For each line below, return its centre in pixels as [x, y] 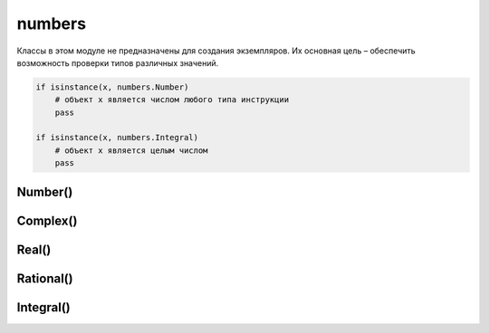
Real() [34, 249]
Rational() [45, 278]
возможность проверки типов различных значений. [118, 62]
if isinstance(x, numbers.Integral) [117, 138]
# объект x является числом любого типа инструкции [172, 100]
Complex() [47, 220]
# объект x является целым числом [131, 150]
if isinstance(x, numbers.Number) [112, 87]
